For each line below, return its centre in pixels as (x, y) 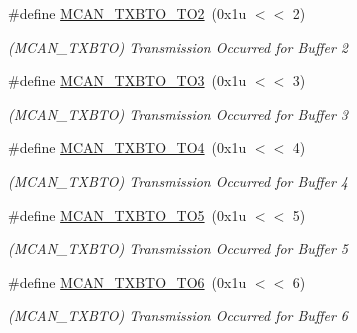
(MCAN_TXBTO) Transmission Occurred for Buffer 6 (178, 315)
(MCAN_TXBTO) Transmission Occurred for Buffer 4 (178, 180)
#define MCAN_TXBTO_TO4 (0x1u (127, 147)
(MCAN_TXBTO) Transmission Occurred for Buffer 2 (178, 46)
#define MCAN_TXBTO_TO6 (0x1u (127, 281)
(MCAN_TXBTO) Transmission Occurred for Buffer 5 (178, 248)
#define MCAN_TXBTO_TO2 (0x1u (127, 13)
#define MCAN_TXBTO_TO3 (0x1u (127, 80)
